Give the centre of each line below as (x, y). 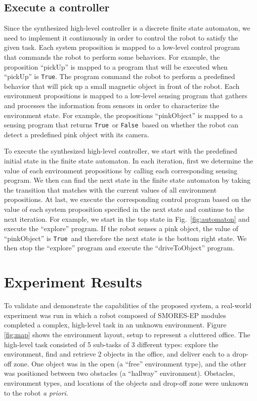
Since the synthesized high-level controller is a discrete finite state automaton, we (127, 28)
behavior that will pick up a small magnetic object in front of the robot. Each (122, 86)
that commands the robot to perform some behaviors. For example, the (112, 57)
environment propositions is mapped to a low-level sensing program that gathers (126, 96)
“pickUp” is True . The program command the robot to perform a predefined (120, 76)
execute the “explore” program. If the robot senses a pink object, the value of (121, 228)
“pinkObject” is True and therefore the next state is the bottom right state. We (125, 238)
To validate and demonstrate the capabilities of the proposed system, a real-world (128, 305)
